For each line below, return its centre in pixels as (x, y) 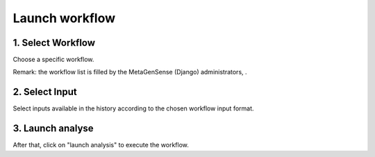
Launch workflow (64, 18)
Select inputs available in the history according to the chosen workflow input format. (133, 108)
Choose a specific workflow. (53, 60)
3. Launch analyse (53, 129)
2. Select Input (45, 92)
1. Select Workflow (54, 43)
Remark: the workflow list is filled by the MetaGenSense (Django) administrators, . (130, 72)
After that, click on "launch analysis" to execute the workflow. (101, 145)
